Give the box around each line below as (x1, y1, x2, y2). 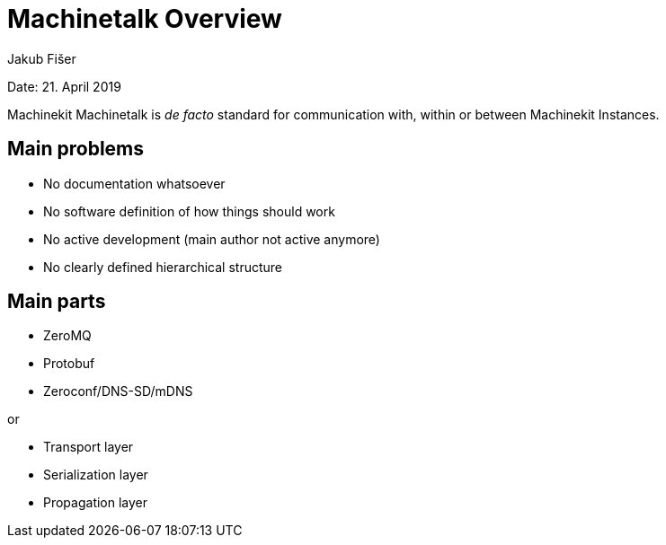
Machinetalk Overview (7, 4, 282, 34)
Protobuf (43, 356, 95, 372)
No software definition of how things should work (43, 203, 335, 219)
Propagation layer (43, 495, 148, 511)
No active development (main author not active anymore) (43, 231, 380, 247)
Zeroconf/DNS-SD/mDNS (43, 383, 193, 400)
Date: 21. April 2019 (7, 78, 121, 94)
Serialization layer (43, 467, 148, 483)
